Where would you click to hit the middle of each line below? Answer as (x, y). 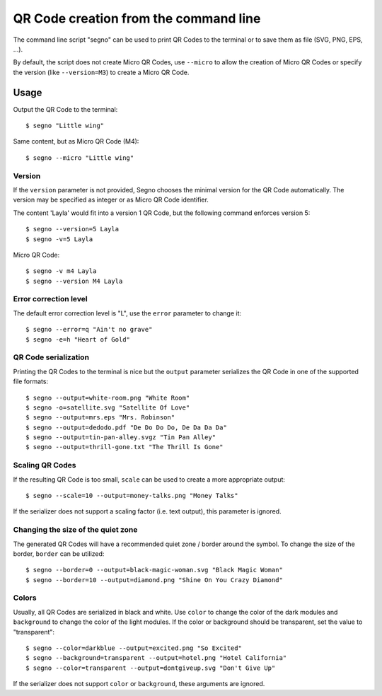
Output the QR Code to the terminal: (65, 109)
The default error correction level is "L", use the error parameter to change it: (127, 313)
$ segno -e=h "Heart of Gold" (78, 339)
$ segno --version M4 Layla (74, 281)
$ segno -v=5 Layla (59, 239)
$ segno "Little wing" (65, 126)
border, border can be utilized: (59, 553)
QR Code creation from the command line (137, 18)
